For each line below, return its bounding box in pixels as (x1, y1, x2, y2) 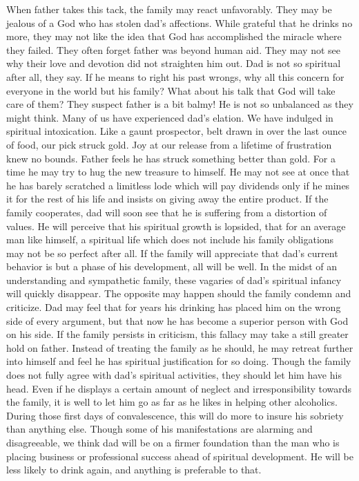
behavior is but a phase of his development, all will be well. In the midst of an (6, 259, 338, 274)
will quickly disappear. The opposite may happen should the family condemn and (6, 286, 351, 301)
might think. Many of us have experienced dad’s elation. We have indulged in (6, 110, 333, 124)
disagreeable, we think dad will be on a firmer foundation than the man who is (6, 435, 340, 449)
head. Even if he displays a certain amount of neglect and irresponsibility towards (6, 381, 352, 395)
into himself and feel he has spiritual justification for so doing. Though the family (6, 354, 351, 368)
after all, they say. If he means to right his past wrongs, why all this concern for (6, 69, 345, 84)
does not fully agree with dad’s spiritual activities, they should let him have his (6, 368, 342, 382)
